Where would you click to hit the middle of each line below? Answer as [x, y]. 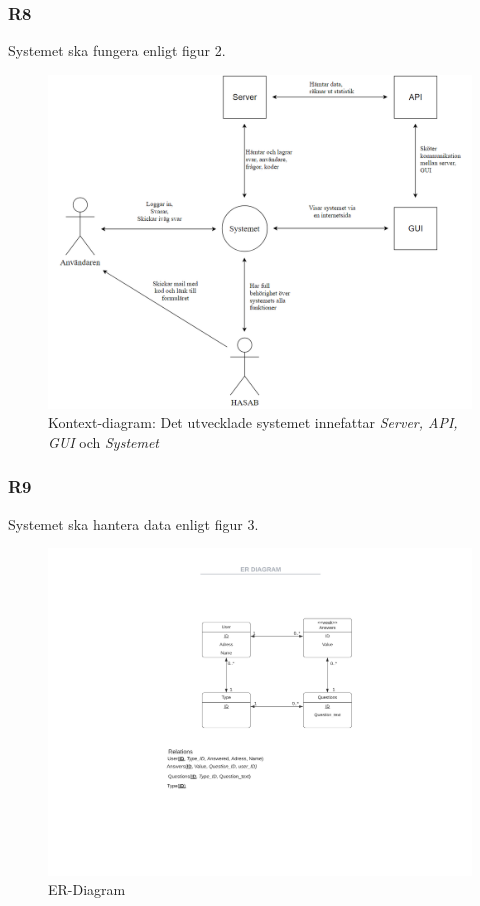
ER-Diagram [87, 889]
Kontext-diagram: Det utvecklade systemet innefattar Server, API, [253, 422]
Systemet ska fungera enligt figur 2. [117, 50]
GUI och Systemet [104, 441]
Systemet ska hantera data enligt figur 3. [133, 523]
